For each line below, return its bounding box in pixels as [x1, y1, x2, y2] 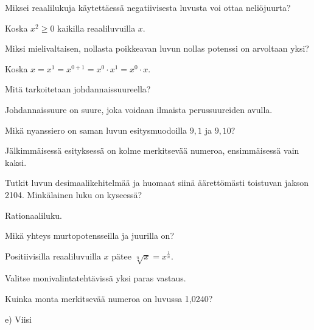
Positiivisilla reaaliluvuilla [5, 249, 101, 262]
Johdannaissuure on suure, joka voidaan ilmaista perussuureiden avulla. [5, 103, 273, 115]
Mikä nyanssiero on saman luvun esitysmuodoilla [5, 123, 187, 136]
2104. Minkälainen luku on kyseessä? [5, 188, 142, 201]
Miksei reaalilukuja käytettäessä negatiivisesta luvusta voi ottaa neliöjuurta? [5, 1, 291, 13]
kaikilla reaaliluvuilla [57, 21, 136, 34]
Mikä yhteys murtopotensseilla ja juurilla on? [5, 229, 175, 242]
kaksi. [5, 156, 27, 168]
